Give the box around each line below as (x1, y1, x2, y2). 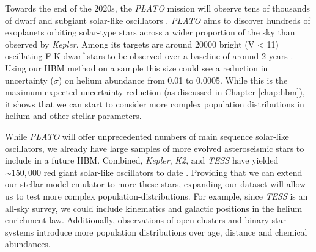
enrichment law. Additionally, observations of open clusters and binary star (5, 214, 286, 226)
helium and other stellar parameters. (5, 109, 142, 122)
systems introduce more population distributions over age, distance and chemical (5, 225, 307, 238)
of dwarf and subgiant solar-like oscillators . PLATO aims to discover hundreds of (5, 13, 310, 26)
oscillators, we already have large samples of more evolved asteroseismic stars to (5, 142, 304, 154)
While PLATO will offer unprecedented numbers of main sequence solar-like (5, 129, 289, 142)
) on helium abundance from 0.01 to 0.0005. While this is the (58, 73, 288, 86)
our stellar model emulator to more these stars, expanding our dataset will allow (5, 178, 306, 190)
